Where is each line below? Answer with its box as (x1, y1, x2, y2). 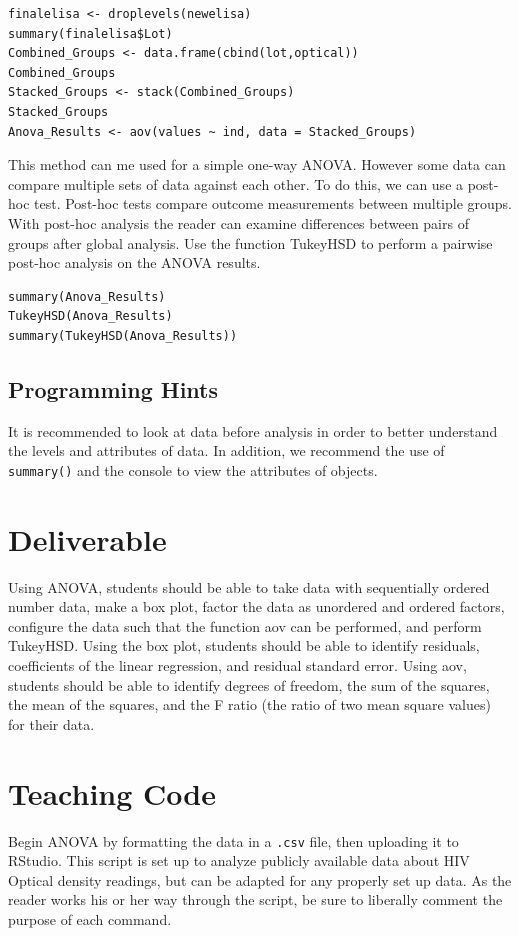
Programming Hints (8, 373, 219, 404)
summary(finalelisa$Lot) (8, 26, 173, 41)
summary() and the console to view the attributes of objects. (8, 459, 378, 480)
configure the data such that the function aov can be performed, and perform (8, 615, 482, 636)
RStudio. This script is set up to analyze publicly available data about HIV (8, 850, 470, 871)
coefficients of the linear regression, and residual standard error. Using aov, (8, 655, 467, 676)
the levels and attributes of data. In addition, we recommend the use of (8, 440, 445, 461)
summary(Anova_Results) (8, 289, 166, 304)
